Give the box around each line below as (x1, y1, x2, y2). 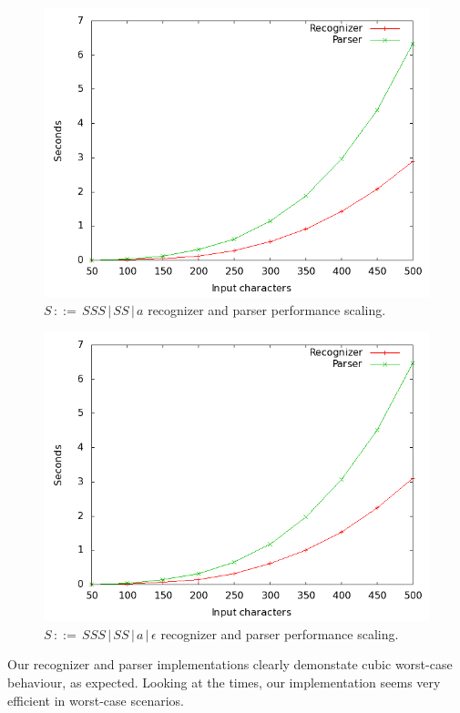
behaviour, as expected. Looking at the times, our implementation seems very (7, 672, 441, 691)
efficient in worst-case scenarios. (7, 690, 184, 709)
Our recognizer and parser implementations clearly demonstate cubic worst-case (7, 655, 453, 674)
